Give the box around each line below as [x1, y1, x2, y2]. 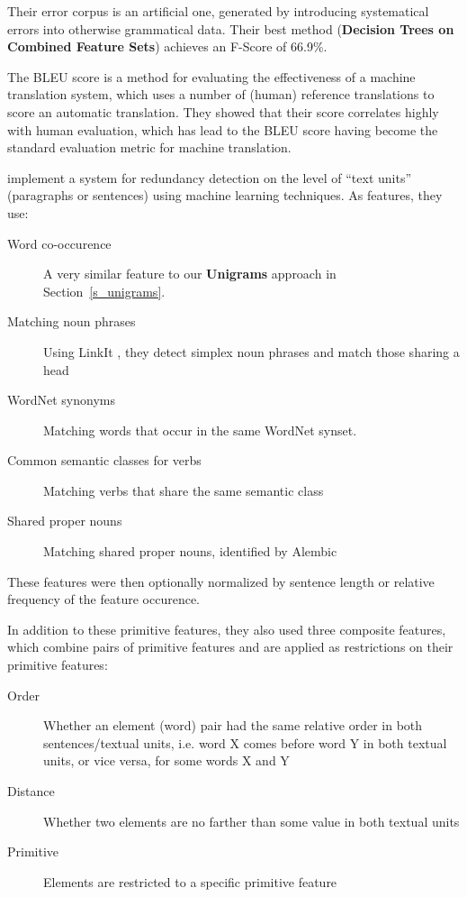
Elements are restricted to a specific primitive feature [43, 872, 337, 891]
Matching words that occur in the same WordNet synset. [43, 420, 357, 439]
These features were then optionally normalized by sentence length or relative [7, 572, 435, 590]
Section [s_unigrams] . [43, 281, 166, 300]
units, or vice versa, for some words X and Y [43, 751, 290, 770]
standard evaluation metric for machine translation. [7, 138, 292, 157]
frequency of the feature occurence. [7, 590, 201, 609]
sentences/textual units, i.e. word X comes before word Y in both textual [43, 733, 447, 752]
